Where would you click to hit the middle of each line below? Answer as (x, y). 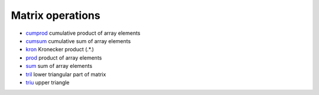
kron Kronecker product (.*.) (60, 50)
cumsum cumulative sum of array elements (78, 41)
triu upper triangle (48, 82)
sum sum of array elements (59, 66)
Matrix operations (56, 15)
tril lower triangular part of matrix (66, 74)
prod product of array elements (64, 58)
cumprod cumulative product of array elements (83, 33)
